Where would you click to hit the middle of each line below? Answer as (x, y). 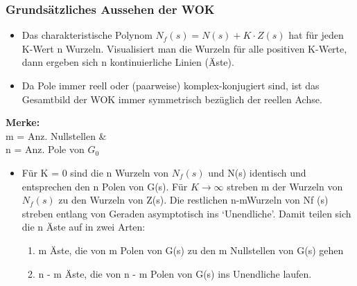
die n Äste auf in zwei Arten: (84, 227)
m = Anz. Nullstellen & (56, 135)
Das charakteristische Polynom (87, 35)
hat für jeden (316, 35)
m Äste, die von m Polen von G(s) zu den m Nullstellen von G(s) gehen (191, 250)
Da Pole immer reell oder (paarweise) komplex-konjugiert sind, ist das (171, 85)
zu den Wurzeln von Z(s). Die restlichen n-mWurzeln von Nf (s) (193, 200)
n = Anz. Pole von (45, 149)
